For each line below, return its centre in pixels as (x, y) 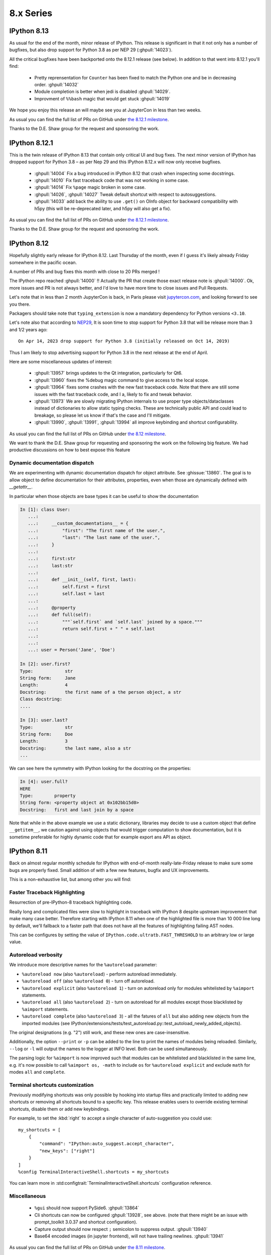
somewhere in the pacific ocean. (43, 262)
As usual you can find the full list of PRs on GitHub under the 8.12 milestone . (88, 434)
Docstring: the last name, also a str (76, 748)
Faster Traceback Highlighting (47, 892)
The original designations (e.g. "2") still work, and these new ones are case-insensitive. (100, 1032)
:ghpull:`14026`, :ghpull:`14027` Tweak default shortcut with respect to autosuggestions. (125, 194)
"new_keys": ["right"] (67, 1151)
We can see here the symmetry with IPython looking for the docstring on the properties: (100, 769)
